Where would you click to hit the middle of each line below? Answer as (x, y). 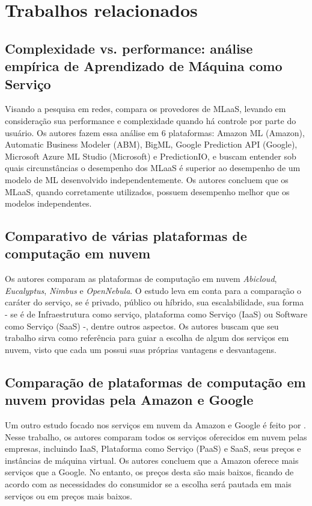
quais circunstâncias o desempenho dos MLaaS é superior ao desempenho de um (153, 168)
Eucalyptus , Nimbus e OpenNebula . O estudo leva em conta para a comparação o (153, 290)
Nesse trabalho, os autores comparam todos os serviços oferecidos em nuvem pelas (156, 436)
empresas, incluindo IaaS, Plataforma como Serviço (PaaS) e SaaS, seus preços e (153, 448)
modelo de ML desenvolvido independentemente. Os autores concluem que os (147, 179)
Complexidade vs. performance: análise (129, 48)
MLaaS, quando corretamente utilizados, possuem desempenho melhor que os (147, 191)
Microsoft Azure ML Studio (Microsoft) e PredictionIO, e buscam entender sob (151, 156)
